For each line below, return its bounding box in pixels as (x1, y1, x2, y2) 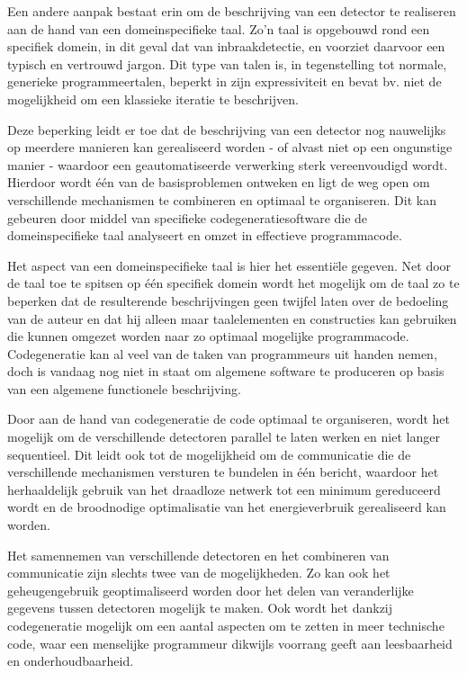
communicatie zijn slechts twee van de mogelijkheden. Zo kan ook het (7, 563, 391, 582)
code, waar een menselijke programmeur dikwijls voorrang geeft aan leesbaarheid (7, 633, 453, 652)
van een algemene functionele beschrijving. (7, 379, 241, 398)
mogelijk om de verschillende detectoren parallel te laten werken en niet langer (7, 427, 440, 446)
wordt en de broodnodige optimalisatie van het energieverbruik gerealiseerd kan (7, 498, 446, 516)
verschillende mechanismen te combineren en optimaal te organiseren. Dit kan (7, 190, 436, 209)
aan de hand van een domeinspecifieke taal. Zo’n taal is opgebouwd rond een (7, 19, 430, 38)
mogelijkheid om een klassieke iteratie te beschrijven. (7, 89, 299, 108)
